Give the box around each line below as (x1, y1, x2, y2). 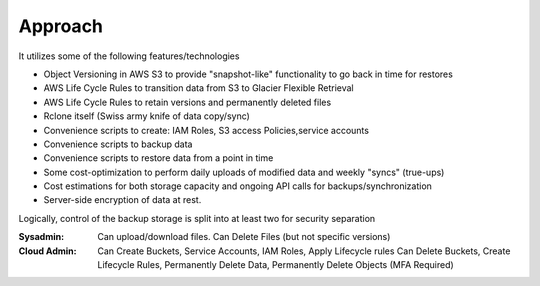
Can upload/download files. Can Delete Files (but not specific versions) (97, 231, 391, 243)
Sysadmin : (18, 231, 65, 243)
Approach (18, 15, 104, 37)
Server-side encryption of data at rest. (43, 194, 202, 206)
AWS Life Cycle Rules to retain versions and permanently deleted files (43, 96, 332, 108)
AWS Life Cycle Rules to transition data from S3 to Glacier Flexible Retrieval (43, 82, 354, 94)
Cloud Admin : (18, 245, 77, 257)
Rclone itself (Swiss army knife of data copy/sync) (43, 110, 250, 122)
